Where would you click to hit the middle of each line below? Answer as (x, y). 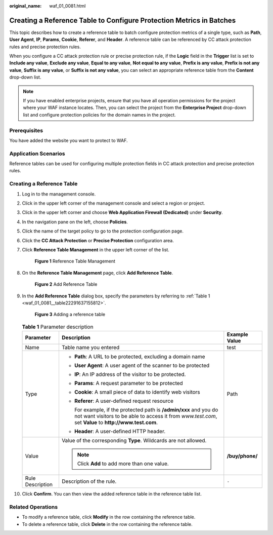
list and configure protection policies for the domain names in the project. (100, 114)
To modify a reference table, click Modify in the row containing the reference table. (109, 517)
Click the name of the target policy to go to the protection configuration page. (103, 231)
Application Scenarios (37, 154)
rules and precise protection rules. (45, 47)
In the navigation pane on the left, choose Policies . (75, 222)
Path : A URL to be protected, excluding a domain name (140, 357)
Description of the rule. (89, 481)
